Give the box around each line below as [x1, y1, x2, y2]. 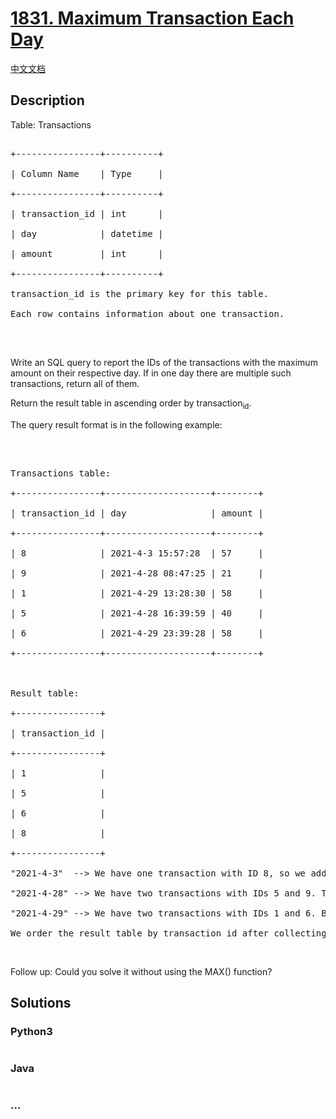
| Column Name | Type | [10, 168, 164, 179]
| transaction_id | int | [10, 208, 164, 219]
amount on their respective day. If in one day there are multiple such [10, 367, 292, 379]
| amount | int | [10, 248, 164, 259]
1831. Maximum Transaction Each [10, 7, 295, 30]
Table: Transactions [10, 118, 92, 131]
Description [10, 92, 85, 109]
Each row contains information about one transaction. [10, 308, 285, 319]
